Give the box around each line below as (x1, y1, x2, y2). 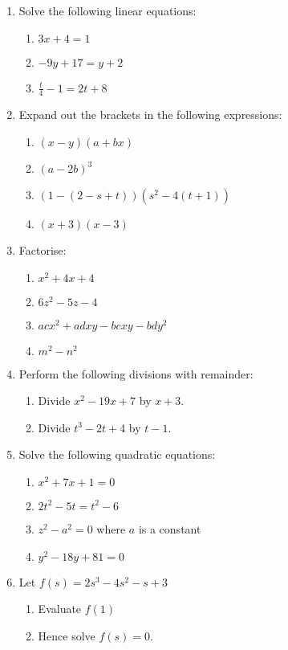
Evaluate (38, 600, 82, 617)
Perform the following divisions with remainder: (18, 365, 254, 382)
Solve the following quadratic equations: (18, 446, 216, 463)
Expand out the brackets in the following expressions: (18, 106, 282, 123)
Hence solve (38, 627, 95, 644)
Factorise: (18, 242, 67, 259)
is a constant (138, 520, 201, 537)
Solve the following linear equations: (18, 2, 197, 18)
